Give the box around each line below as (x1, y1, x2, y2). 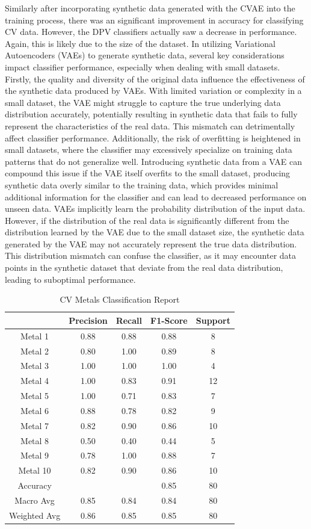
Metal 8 (20, 434, 49, 447)
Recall (115, 314, 143, 326)
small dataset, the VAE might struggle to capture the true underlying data (5, 96, 281, 108)
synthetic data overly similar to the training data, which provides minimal (5, 178, 279, 191)
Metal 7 (20, 419, 49, 432)
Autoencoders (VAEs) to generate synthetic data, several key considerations (5, 49, 285, 61)
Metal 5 (20, 389, 49, 402)
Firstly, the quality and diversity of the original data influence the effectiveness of (5, 72, 305, 85)
